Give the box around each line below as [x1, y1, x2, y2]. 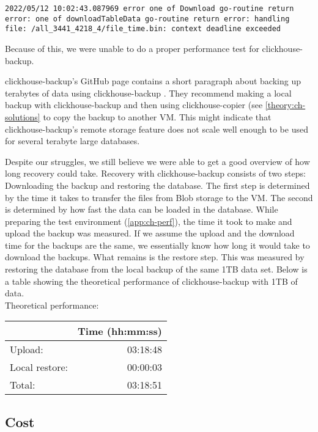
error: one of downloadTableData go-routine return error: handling [5, 14, 290, 23]
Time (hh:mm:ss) [78, 324, 162, 339]
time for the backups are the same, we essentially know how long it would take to [5, 238, 310, 251]
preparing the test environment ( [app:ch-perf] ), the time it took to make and [5, 214, 292, 227]
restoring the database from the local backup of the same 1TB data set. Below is [5, 263, 308, 276]
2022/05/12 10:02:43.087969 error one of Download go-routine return [5, 4, 294, 13]
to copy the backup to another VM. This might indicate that [43, 110, 272, 123]
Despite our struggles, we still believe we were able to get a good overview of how [5, 155, 310, 167]
